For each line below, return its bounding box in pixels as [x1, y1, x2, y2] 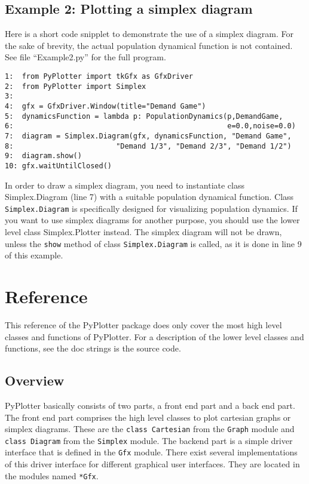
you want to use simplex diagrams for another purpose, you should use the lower [5, 214, 300, 226]
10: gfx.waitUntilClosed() [5, 161, 112, 170]
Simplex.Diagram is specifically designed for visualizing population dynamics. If [5, 202, 298, 214]
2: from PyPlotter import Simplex [5, 82, 146, 91]
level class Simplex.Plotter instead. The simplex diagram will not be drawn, [5, 225, 282, 238]
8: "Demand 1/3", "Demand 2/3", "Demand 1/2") [5, 141, 292, 150]
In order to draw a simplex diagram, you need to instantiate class [5, 178, 245, 191]
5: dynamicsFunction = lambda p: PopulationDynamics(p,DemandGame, [5, 112, 283, 121]
